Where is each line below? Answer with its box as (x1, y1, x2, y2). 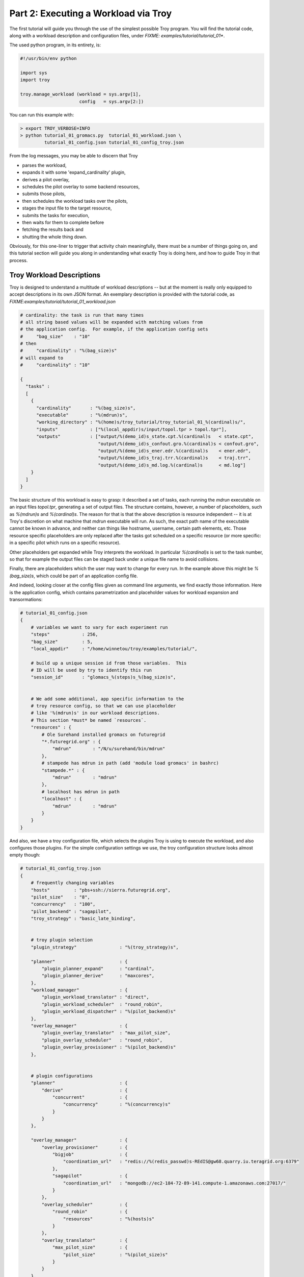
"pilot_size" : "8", (31, 894, 90, 900)
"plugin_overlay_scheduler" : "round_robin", (41, 1037, 163, 1043)
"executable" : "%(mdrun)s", (36, 412, 128, 418)
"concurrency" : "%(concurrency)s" (63, 1101, 171, 1107)
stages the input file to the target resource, (22, 205, 112, 211)
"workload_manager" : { (31, 987, 128, 993)
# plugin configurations (31, 1073, 93, 1079)
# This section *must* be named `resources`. (31, 717, 147, 723)
